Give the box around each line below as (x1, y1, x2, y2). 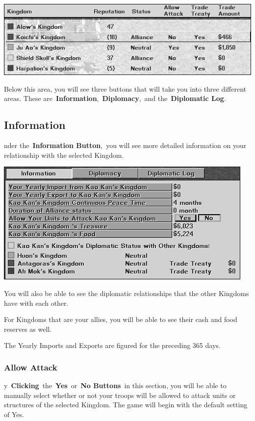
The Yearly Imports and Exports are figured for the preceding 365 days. (4, 340, 221, 350)
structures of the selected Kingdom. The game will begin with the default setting (4, 399, 248, 410)
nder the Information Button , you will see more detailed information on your (4, 140, 247, 150)
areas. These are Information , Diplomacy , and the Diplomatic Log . (4, 93, 226, 103)
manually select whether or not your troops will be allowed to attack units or (4, 390, 236, 400)
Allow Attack (4, 361, 57, 373)
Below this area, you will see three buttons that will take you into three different (4, 83, 247, 94)
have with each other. (4, 297, 69, 308)
